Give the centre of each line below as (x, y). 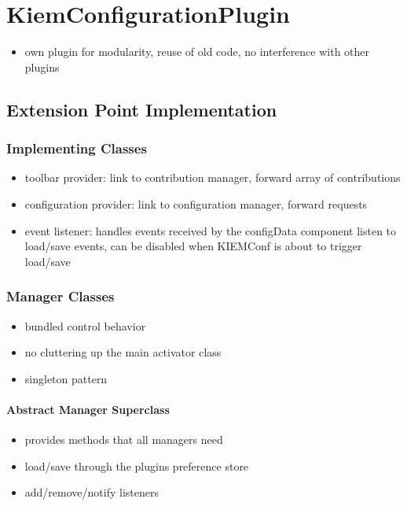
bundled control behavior (85, 325)
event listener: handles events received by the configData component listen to (211, 230)
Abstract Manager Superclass (88, 409)
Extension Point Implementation (142, 109)
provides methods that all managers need (124, 440)
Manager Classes (60, 296)
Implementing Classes (77, 148)
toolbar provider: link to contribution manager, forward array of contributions (213, 177)
